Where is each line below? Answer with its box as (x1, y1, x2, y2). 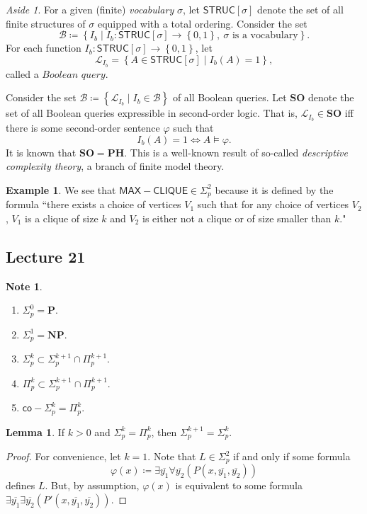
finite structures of (6, 16, 86, 30)
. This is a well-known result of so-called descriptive (124, 144, 348, 159)
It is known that (6, 144, 77, 159)
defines (6, 478, 35, 493)
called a (6, 66, 39, 81)
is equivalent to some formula (175, 478, 303, 493)
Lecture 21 (6, 245, 86, 267)
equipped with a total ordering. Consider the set (97, 16, 307, 30)
